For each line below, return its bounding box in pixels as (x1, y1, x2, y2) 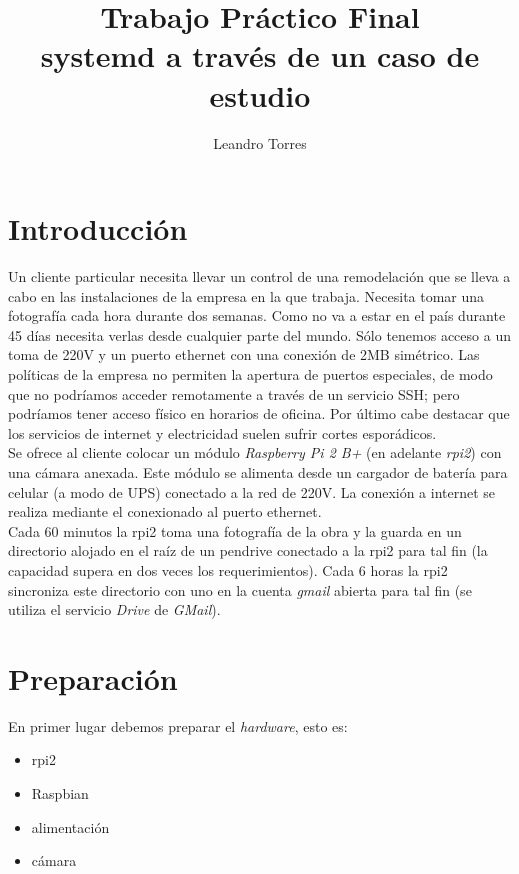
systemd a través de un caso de (40, 35, 480, 76)
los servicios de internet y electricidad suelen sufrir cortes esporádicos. (8, 422, 437, 443)
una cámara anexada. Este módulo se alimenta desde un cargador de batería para (8, 461, 508, 482)
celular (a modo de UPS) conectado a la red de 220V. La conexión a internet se (8, 481, 496, 502)
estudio (209, 74, 311, 115)
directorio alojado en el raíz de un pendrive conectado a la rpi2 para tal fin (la (8, 540, 488, 561)
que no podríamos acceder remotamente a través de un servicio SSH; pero (8, 383, 460, 404)
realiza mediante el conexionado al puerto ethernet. (8, 501, 322, 522)
